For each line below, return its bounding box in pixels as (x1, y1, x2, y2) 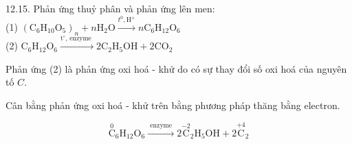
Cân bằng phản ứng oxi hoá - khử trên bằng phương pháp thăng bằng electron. (5, 97, 340, 112)
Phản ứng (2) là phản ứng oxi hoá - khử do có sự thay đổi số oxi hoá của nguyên (5, 61, 347, 75)
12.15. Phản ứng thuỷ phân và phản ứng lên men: (5, 1, 215, 15)
